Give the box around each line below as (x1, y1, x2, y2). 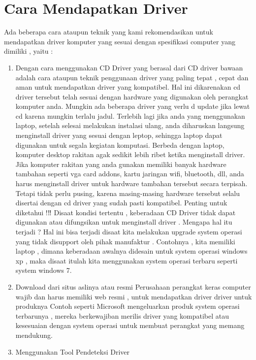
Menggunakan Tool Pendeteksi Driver (15, 346, 129, 357)
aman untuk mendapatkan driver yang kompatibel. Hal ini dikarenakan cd (15, 82, 241, 92)
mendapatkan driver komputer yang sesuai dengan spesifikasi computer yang (4, 36, 235, 46)
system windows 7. (15, 265, 72, 275)
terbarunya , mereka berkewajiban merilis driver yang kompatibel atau (15, 310, 229, 321)
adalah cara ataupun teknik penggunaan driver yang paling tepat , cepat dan (15, 72, 249, 82)
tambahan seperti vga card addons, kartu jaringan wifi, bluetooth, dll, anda (15, 168, 244, 179)
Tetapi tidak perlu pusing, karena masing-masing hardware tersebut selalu (15, 188, 240, 198)
